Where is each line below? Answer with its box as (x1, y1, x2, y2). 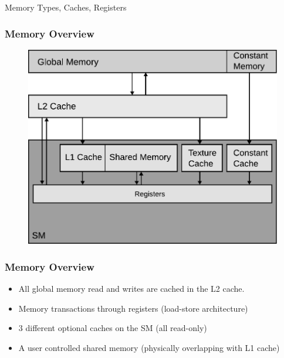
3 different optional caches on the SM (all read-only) (18, 322, 207, 334)
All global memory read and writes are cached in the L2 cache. (18, 282, 245, 295)
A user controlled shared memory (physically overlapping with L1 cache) (18, 342, 280, 354)
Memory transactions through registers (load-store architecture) (18, 302, 248, 314)
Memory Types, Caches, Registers (5, 1, 127, 13)
